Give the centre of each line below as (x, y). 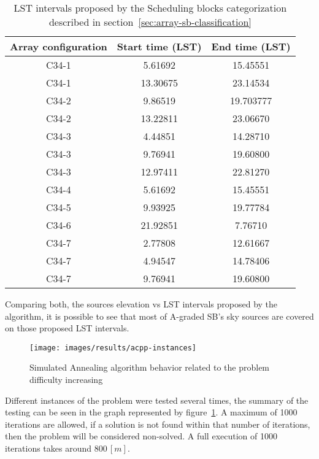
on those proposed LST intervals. (67, 328)
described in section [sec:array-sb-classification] (150, 22)
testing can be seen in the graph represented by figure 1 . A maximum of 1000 (151, 412)
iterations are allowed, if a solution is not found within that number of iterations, (158, 424)
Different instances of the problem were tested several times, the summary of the (157, 400)
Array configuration (59, 46)
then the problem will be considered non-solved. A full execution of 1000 (141, 436)
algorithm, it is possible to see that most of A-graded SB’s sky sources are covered (159, 316)
